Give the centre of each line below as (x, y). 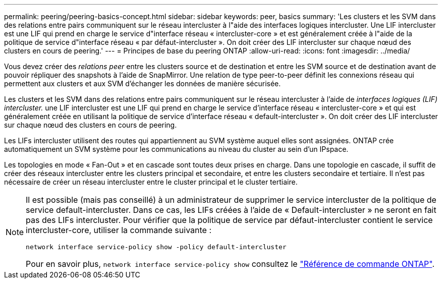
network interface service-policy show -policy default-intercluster (156, 247)
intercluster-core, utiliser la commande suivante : (119, 230)
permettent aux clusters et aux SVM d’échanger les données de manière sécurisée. (143, 83)
